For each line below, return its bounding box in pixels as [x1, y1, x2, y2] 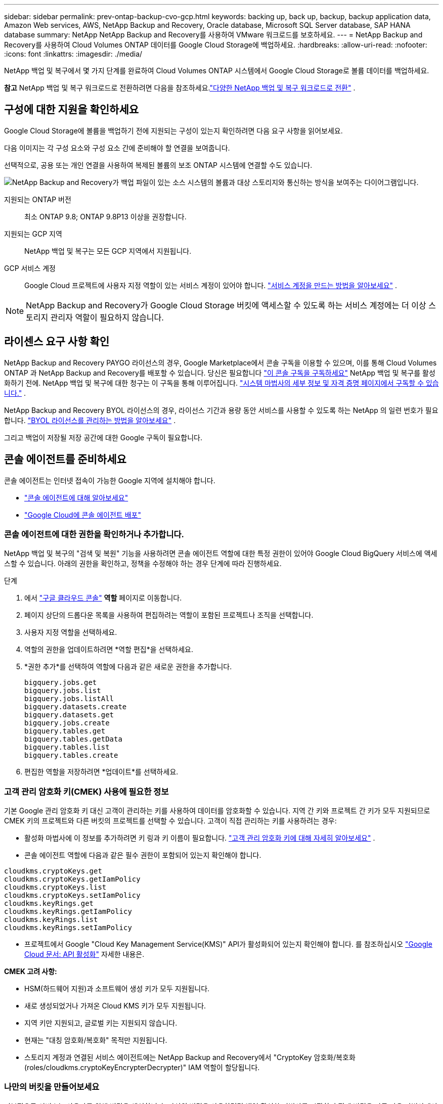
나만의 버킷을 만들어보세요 [4, 1082, 100, 1092]
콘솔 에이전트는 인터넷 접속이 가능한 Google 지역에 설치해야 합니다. [4, 476, 215, 485]
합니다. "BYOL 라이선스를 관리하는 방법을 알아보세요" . [4, 416, 176, 425]
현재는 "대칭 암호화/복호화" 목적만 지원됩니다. [24, 1036, 167, 1045]
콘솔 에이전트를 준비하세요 [4, 453, 126, 466]
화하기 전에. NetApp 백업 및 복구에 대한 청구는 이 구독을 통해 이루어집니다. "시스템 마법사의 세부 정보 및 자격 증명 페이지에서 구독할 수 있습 [4, 378, 439, 387]
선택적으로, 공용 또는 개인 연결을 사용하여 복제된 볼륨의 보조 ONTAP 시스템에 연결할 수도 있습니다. [4, 160, 313, 169]
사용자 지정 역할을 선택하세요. [24, 628, 117, 637]
